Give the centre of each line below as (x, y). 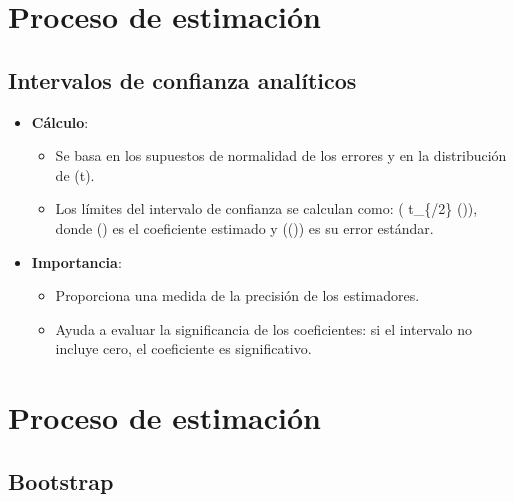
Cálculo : (60, 121)
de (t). (75, 174)
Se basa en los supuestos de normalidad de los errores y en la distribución (281, 155)
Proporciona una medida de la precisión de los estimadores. (237, 295)
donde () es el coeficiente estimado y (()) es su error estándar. (244, 227)
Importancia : (76, 261)
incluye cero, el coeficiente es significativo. (183, 348)
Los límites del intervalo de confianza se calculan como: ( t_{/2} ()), (266, 208)
